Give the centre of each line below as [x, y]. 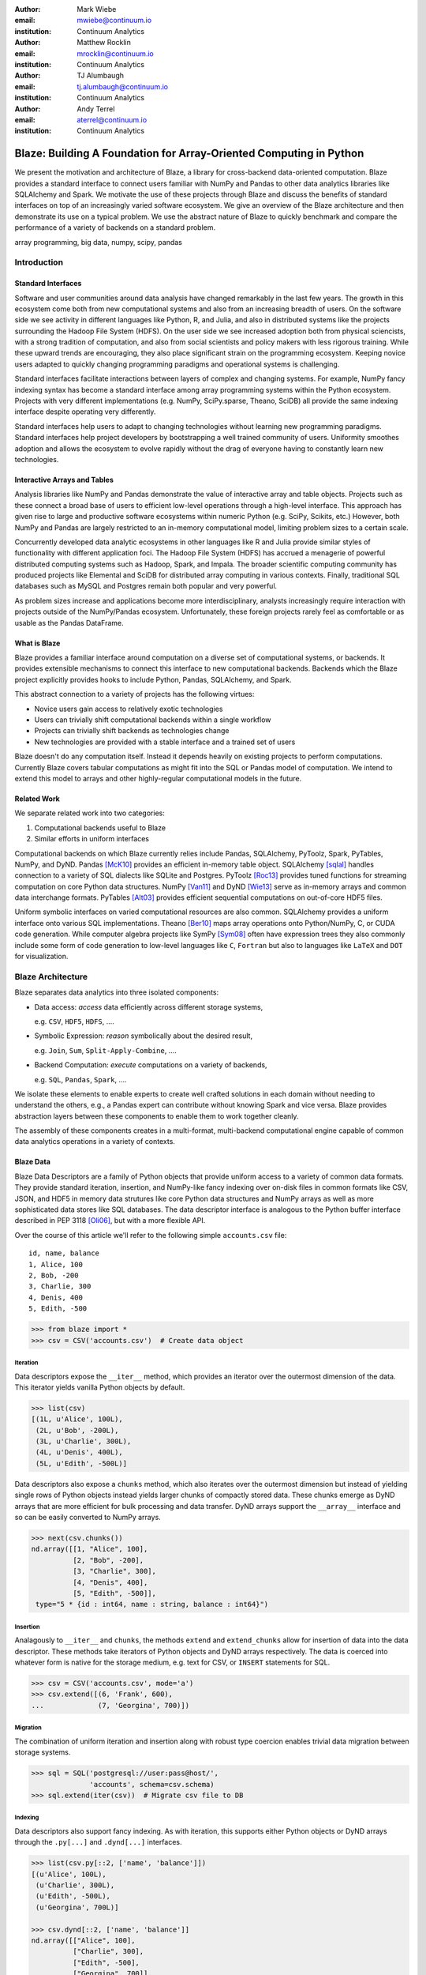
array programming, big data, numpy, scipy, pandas [99, 242]
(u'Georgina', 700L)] [77, 1907]
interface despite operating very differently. [85, 412]
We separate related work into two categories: [90, 813]
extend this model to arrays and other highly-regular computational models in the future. [158, 778]
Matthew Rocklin [104, 43]
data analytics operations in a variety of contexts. [95, 1142]
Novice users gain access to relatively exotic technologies [129, 709]
